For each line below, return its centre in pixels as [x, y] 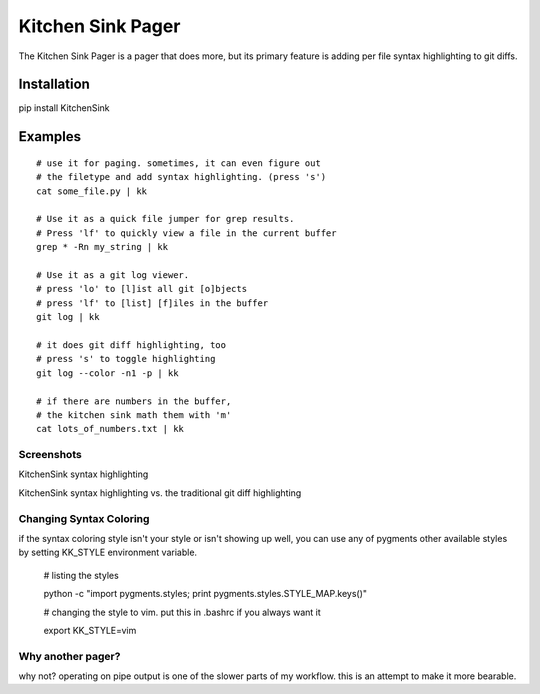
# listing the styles [81, 575]
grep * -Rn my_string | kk [102, 247]
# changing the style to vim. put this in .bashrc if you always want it [182, 612]
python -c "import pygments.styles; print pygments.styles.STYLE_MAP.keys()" [205, 594]
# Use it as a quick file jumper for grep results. [165, 219]
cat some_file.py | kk [92, 191]
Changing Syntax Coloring [84, 518]
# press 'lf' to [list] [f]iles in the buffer [152, 303]
